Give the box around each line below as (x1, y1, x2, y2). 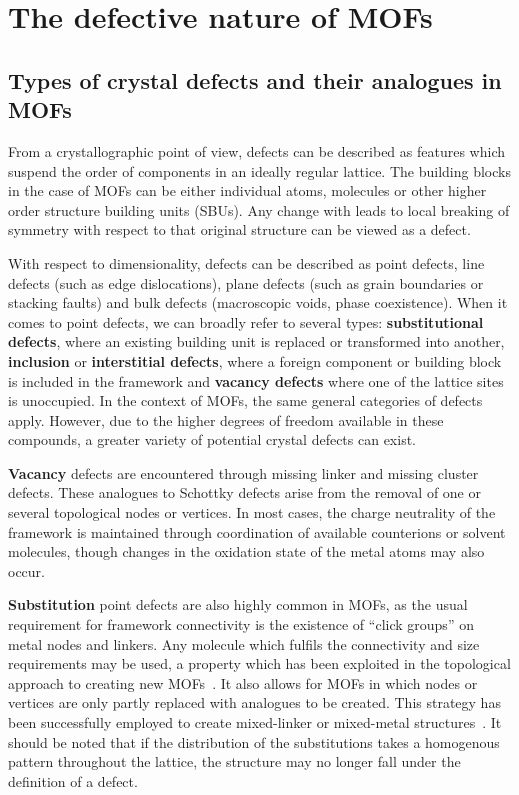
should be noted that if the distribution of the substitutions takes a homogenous (8, 731, 500, 752)
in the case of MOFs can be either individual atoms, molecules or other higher (8, 180, 487, 201)
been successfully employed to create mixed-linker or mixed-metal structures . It (8, 712, 502, 732)
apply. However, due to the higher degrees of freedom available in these (8, 409, 444, 430)
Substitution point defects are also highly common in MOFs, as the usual (8, 594, 468, 615)
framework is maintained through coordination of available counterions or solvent (8, 521, 506, 542)
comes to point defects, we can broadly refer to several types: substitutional (8, 311, 484, 332)
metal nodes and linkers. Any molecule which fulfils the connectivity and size (8, 633, 480, 654)
